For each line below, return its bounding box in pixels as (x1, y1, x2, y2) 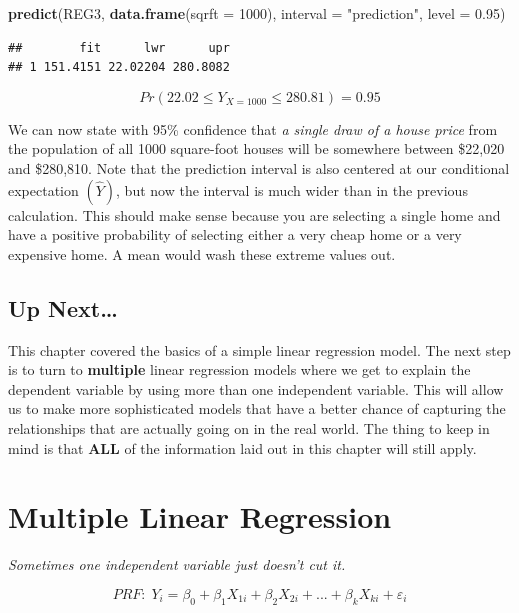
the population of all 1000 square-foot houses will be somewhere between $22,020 (8, 138, 505, 159)
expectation (8, 179, 79, 200)
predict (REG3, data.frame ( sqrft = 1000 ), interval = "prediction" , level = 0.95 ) (8, 3, 506, 23)
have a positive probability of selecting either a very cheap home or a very (8, 224, 462, 245)
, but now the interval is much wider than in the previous (116, 179, 468, 200)
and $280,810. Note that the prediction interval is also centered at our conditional (8, 157, 510, 178)
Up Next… (8, 292, 118, 323)
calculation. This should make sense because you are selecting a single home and (8, 204, 501, 225)
